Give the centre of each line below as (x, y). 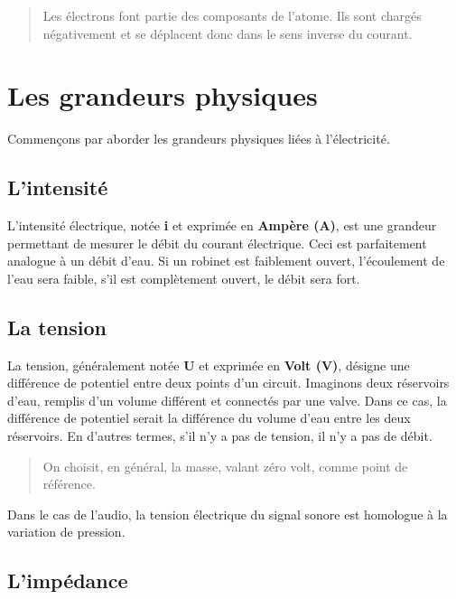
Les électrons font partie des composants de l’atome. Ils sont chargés (232, 15)
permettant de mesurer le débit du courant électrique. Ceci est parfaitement (217, 243)
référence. (69, 484)
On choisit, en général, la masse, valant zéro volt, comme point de (225, 466)
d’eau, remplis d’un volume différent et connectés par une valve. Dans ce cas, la (227, 400)
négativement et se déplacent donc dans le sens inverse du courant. (228, 33)
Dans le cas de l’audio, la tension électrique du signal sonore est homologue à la (228, 514)
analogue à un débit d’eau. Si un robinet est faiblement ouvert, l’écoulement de (226, 261)
